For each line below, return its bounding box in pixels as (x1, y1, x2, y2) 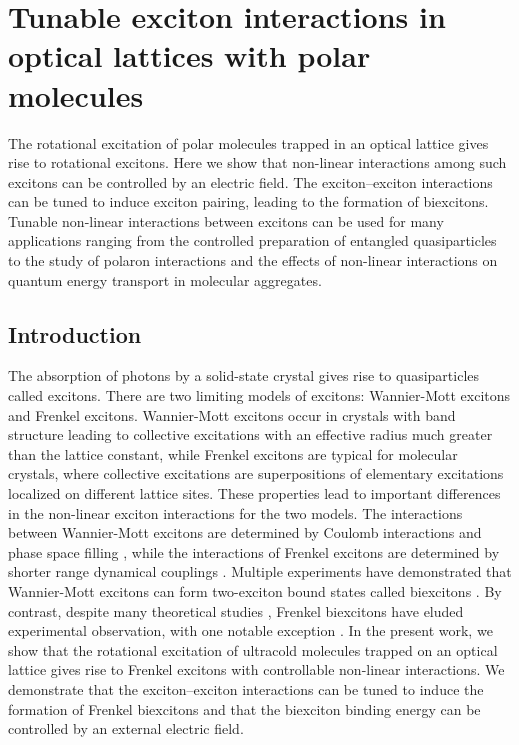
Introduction (8, 318, 142, 349)
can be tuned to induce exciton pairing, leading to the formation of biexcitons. (8, 191, 489, 212)
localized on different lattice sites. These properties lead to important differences (8, 483, 501, 504)
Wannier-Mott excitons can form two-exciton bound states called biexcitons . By (8, 580, 502, 601)
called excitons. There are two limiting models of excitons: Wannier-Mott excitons (8, 385, 511, 406)
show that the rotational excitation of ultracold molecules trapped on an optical (8, 639, 498, 660)
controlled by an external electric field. (8, 718, 244, 739)
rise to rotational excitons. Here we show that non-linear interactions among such (8, 152, 507, 173)
